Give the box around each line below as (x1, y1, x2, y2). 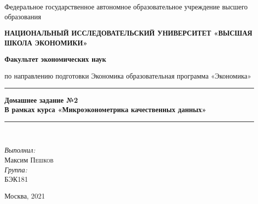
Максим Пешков (4, 154, 53, 164)
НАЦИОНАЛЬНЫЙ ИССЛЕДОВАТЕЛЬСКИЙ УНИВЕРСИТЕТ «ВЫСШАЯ (4, 28, 253, 38)
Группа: (4, 164, 27, 174)
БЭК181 (4, 174, 28, 184)
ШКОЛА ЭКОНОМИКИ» (4, 37, 88, 47)
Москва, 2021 (4, 190, 45, 201)
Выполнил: (4, 145, 36, 155)
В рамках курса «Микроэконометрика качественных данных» (4, 104, 206, 115)
